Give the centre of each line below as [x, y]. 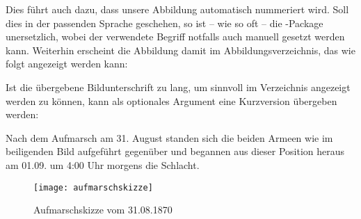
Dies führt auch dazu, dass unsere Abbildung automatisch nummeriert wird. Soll [177, 9]
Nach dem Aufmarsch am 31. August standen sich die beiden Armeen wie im [169, 137]
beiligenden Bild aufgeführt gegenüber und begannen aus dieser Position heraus [175, 151]
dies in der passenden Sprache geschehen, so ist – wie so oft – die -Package [165, 23]
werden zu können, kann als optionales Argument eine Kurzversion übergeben [171, 100]
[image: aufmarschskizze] [93, 187]
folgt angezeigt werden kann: [67, 64]
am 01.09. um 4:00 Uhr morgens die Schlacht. [103, 164]
